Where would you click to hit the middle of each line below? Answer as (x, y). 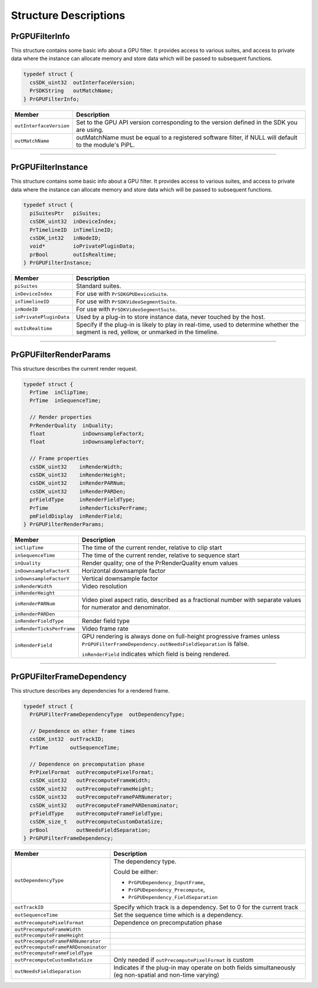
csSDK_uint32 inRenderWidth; (76, 467)
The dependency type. (145, 862)
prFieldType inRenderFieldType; (82, 500)
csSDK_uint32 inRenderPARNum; (78, 483)
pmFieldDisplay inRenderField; (76, 516)
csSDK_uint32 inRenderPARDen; (78, 491)
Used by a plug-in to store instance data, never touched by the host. (170, 317)
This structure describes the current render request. (74, 368)
